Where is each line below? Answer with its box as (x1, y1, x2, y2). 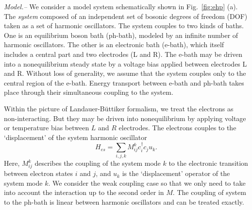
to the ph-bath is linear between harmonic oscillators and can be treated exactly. (4, 196, 244, 207)
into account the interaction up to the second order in (4, 187, 164, 197)
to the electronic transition (168, 158, 248, 168)
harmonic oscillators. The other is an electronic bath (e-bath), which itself (4, 39, 224, 50)
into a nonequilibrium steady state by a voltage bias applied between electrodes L (4, 58, 247, 69)
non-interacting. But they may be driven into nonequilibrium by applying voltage (4, 113, 246, 123)
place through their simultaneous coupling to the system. (4, 87, 173, 97)
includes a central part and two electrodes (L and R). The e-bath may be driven (4, 49, 243, 59)
